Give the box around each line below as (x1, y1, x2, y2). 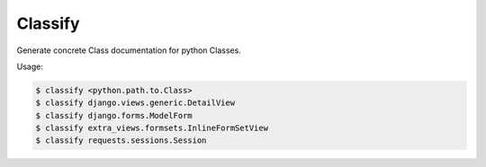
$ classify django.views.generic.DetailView (35, 98, 236, 108)
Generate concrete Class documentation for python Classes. (16, 45, 242, 56)
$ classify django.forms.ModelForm (35, 110, 193, 120)
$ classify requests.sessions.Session (35, 136, 207, 145)
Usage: (16, 61, 44, 72)
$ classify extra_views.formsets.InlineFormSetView (35, 123, 269, 134)
